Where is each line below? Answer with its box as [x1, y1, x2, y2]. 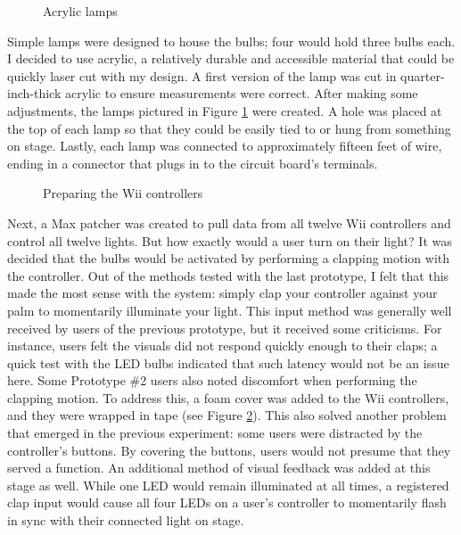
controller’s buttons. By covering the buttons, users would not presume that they [7, 440, 451, 459]
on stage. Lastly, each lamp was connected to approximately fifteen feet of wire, [7, 136, 442, 155]
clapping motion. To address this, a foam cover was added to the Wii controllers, [7, 388, 449, 407]
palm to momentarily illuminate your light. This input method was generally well [7, 300, 452, 319]
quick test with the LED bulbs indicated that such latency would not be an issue [7, 353, 449, 372]
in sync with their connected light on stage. [7, 511, 244, 530]
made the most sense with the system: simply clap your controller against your [7, 284, 438, 302]
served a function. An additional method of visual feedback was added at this [7, 458, 431, 477]
